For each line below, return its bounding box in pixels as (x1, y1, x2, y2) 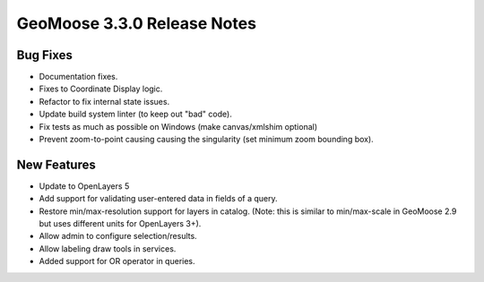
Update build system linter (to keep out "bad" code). (39, 108, 232, 120)
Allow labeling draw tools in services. (39, 243, 177, 254)
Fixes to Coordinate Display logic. (39, 83, 163, 94)
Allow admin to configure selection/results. (39, 231, 197, 242)
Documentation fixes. (39, 72, 118, 82)
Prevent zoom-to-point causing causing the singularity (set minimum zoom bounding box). (39, 134, 374, 145)
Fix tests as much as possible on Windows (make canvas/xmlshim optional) (39, 121, 318, 132)
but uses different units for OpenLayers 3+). (39, 218, 202, 229)
